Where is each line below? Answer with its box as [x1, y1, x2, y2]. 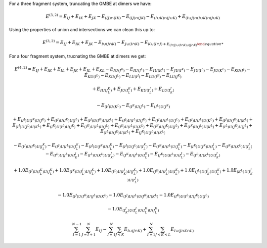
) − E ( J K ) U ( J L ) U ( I [113, 151, 145, 158]
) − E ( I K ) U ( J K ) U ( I [180, 143, 214, 149]
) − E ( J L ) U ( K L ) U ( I [183, 151, 217, 158]
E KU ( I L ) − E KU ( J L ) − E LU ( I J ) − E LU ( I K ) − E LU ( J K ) [84, 72, 182, 79]
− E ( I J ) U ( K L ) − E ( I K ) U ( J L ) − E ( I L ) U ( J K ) [96, 102, 170, 109]
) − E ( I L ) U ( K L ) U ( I [77, 151, 111, 158]
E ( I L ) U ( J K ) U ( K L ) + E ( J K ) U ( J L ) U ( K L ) [100, 129, 166, 136]
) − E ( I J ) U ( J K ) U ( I [78, 143, 110, 149]
